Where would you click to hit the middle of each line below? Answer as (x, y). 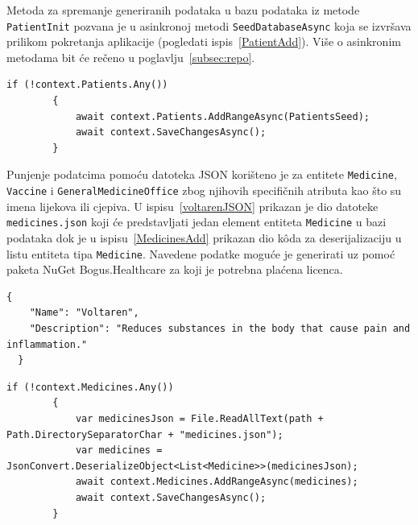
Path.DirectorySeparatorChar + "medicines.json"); (145, 434)
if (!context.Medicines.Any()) (90, 387)
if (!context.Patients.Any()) (87, 85)
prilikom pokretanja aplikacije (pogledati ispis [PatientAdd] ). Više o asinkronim (204, 41)
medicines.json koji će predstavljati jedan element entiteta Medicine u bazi (197, 222)
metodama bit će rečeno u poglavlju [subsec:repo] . (131, 57)
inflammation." (47, 344)
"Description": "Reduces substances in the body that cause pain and (220, 329)
